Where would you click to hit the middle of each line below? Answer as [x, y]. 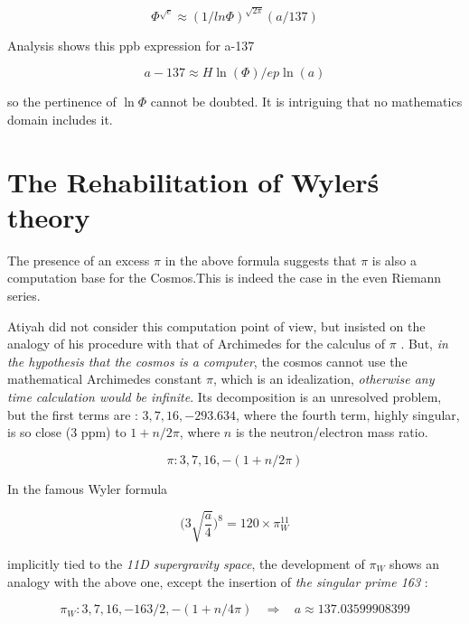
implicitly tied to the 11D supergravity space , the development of [186, 563]
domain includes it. [60, 119]
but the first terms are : [73, 414]
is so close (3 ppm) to [67, 432]
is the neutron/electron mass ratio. [332, 432]
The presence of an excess [79, 260]
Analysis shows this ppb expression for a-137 [131, 45]
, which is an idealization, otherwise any [324, 379]
